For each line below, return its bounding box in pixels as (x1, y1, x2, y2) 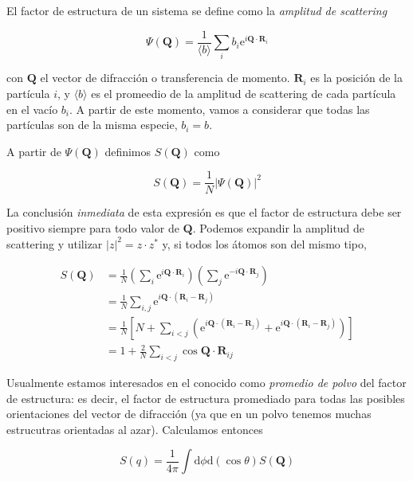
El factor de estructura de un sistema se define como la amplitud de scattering (6, 2, 387, 18)
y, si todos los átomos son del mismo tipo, (162, 235, 367, 252)
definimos (104, 143, 151, 159)
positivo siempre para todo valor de (6, 220, 179, 237)
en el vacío (6, 100, 58, 117)
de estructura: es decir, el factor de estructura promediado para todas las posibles (6, 389, 405, 406)
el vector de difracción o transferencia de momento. (40, 69, 290, 86)
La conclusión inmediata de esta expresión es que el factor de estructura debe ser (6, 204, 402, 221)
